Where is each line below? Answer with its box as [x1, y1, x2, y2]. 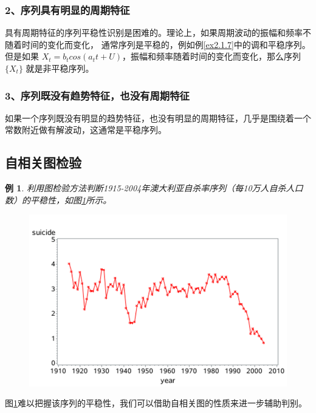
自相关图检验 [5, 153, 81, 172]
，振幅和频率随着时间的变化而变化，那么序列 [122, 50, 301, 63]
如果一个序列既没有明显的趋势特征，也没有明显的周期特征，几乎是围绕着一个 [5, 111, 311, 124]
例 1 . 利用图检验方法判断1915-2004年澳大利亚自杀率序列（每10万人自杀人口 [5, 182, 303, 194]
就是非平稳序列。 [26, 62, 94, 74]
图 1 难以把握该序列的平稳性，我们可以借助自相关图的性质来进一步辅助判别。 [5, 397, 307, 409]
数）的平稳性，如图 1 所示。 [5, 193, 112, 206]
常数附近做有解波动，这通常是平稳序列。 [5, 123, 167, 136]
